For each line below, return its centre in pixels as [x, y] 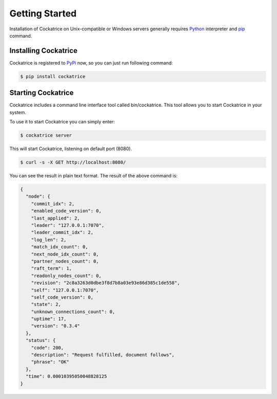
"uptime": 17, [49, 319]
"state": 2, [46, 304]
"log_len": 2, [49, 240]
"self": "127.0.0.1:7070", [65, 290]
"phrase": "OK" [50, 362]
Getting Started [43, 13]
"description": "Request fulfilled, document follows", [103, 355]
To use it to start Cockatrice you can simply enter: [62, 122]
